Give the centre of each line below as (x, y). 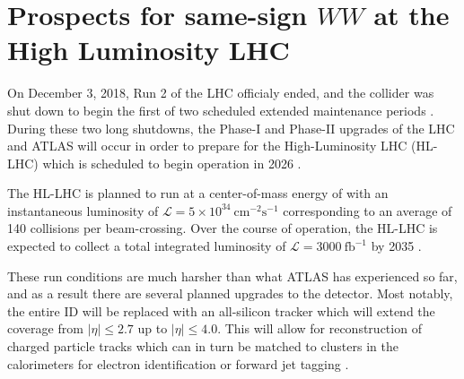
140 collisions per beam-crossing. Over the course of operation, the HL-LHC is (223, 228)
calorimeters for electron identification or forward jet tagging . (178, 363)
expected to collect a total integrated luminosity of (147, 246)
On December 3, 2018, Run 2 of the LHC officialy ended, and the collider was (221, 93)
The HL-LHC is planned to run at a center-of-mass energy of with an (198, 193)
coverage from (45, 328)
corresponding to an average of (368, 210)
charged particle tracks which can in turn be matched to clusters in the (203, 346)
